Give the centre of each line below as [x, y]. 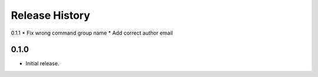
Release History [51, 15]
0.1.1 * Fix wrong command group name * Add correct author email [92, 33]
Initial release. [42, 63]
